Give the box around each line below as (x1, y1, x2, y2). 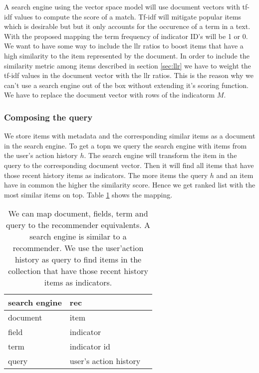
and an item (216, 169, 254, 180)
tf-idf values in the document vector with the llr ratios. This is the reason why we (4, 70, 254, 80)
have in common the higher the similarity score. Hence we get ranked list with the (4, 179, 256, 190)
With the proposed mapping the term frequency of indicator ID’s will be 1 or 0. (4, 30, 248, 41)
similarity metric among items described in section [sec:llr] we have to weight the (4, 60, 251, 70)
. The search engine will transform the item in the (84, 150, 237, 160)
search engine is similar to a (29, 230, 127, 242)
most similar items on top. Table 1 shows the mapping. (4, 189, 173, 199)
